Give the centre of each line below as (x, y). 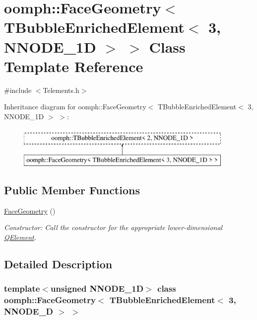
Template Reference (74, 66)
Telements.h (61, 90)
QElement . (20, 237)
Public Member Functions (72, 190)
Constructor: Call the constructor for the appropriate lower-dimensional (113, 227)
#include (18, 90)
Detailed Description (58, 264)
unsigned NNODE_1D (97, 288)
